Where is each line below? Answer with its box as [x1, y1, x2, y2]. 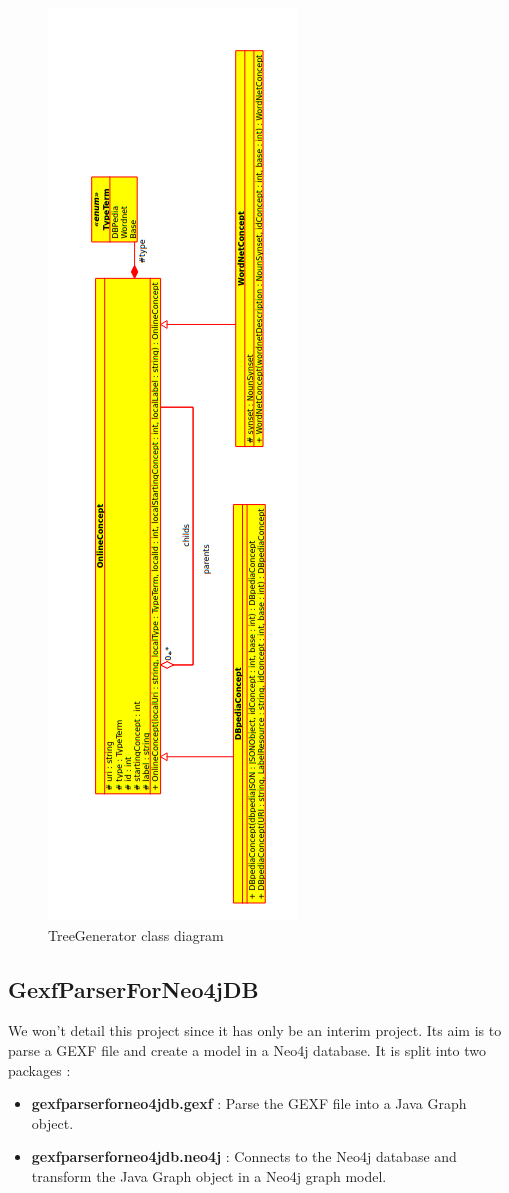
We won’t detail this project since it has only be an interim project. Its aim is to [8, 1020, 502, 1041]
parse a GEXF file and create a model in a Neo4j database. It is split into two [8, 1039, 487, 1060]
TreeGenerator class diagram [48, 924, 224, 945]
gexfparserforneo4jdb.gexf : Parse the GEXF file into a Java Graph [31, 1093, 467, 1114]
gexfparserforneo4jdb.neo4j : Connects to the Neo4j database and [31, 1146, 457, 1167]
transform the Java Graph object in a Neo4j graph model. [31, 1165, 387, 1186]
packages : [8, 1059, 71, 1080]
